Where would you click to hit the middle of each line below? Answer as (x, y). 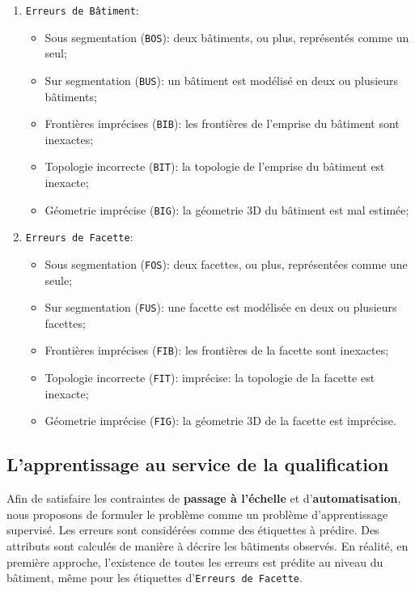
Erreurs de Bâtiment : (82, 10)
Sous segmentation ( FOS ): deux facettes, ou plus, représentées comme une (226, 264)
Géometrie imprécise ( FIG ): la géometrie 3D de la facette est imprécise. (220, 421)
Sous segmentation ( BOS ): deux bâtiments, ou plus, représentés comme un (227, 37)
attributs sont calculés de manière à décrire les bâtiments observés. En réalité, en (207, 546)
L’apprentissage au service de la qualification (198, 464)
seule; (59, 280)
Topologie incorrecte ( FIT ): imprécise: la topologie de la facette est (210, 378)
